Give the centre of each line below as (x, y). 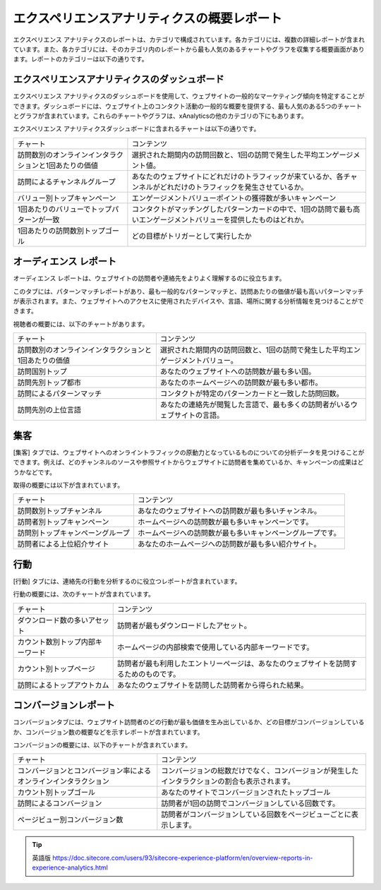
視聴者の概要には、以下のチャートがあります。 (81, 324)
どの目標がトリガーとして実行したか (192, 236)
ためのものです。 (152, 674)
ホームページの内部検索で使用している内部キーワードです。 (215, 647)
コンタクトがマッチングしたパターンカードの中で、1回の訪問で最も (242, 209)
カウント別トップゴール (56, 793)
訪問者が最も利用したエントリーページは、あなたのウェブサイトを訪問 (234, 663)
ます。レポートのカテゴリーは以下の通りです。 (80, 59)
